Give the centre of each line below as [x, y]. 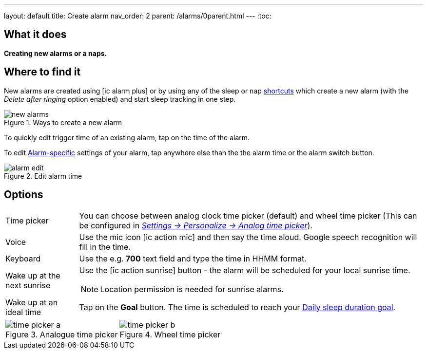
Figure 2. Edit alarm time [43, 176]
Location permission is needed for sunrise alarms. [192, 289]
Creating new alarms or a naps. [56, 53]
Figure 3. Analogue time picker [62, 334]
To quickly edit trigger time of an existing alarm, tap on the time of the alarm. [127, 137]
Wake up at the [33, 275]
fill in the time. [105, 247]
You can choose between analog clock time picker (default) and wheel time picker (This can [248, 215]
